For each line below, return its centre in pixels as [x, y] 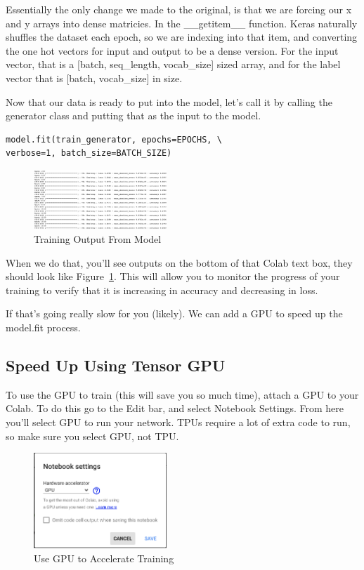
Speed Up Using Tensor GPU [116, 365]
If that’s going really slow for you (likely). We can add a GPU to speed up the [174, 313]
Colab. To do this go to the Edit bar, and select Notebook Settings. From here [175, 408]
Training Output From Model [98, 239]
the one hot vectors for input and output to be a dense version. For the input [172, 50]
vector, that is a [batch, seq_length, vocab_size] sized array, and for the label [173, 64]
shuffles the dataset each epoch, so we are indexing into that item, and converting [182, 37]
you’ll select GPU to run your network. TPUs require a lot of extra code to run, [178, 422]
